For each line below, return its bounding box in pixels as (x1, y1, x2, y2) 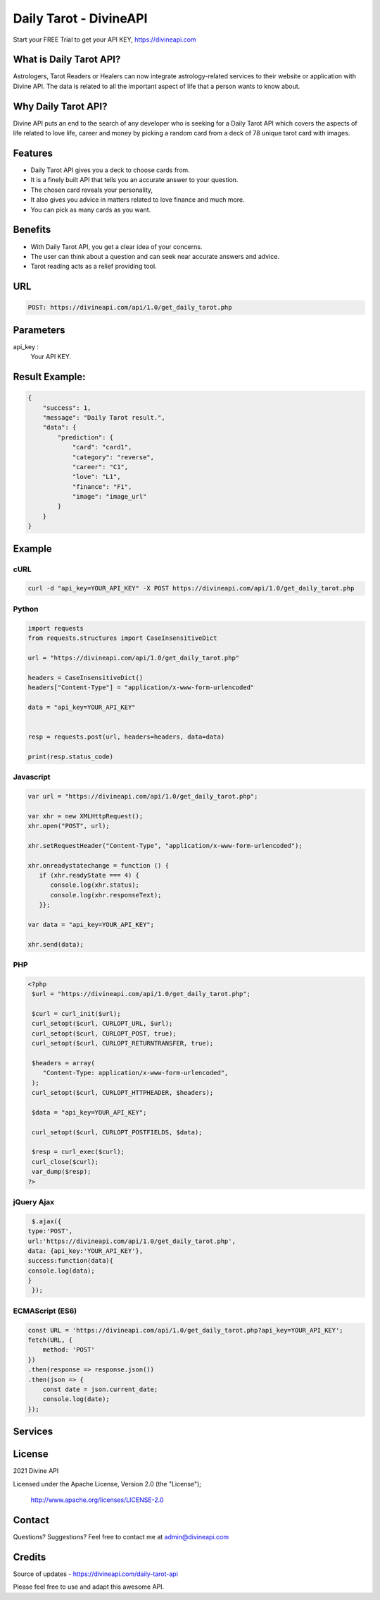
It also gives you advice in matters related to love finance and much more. (30, 195, 246, 204)
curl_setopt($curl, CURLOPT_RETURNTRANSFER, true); (32, 1039, 214, 1048)
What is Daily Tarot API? (13, 54, 121, 66)
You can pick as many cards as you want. (30, 205, 151, 214)
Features (13, 147, 53, 159)
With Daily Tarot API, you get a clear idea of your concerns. (30, 242, 203, 250)
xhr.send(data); (27, 940, 84, 948)
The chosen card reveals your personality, (30, 186, 153, 194)
